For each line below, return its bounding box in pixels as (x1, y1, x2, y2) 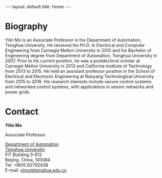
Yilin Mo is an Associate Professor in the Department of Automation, (5, 37, 142, 43)
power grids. (5, 89, 31, 95)
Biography (5, 21, 48, 32)
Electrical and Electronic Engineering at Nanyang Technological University (5, 73, 154, 79)
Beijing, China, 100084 (5, 156, 51, 162)
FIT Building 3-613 (5, 152, 42, 157)
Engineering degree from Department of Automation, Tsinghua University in (5, 52, 157, 58)
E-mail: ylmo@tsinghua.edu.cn (5, 167, 67, 173)
